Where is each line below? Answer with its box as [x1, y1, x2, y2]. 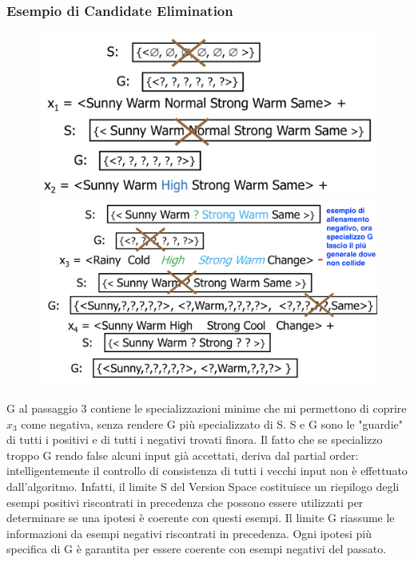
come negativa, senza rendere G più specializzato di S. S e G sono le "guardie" [21, 415, 404, 432]
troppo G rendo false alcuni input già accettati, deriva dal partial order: [6, 446, 359, 463]
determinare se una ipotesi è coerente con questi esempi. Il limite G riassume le [6, 509, 395, 526]
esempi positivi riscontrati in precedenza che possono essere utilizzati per [6, 493, 364, 510]
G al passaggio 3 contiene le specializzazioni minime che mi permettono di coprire [6, 400, 407, 417]
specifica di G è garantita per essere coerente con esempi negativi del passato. [6, 540, 387, 557]
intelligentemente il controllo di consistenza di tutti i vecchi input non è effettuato [6, 462, 408, 479]
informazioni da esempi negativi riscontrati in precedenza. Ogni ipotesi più [6, 524, 372, 541]
